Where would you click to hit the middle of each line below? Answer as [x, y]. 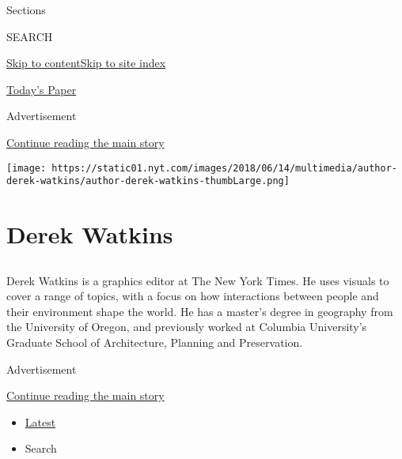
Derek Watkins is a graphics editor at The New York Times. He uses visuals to [198, 280]
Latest [40, 421]
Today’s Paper [42, 89]
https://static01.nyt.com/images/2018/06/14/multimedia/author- [224, 168]
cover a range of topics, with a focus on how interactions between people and [193, 296]
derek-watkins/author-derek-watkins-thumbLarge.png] [148, 181]
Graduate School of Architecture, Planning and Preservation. [155, 342]
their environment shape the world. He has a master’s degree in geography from [200, 311]
